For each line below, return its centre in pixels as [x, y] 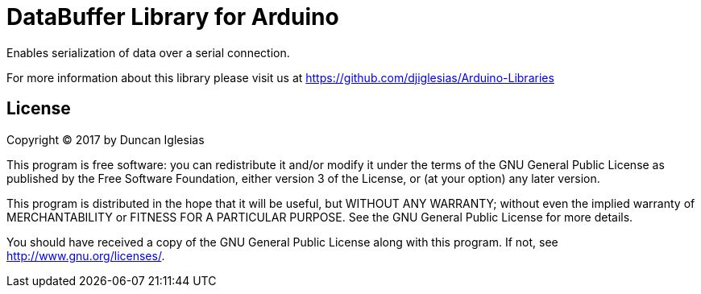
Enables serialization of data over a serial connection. [148, 52]
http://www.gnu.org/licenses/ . [86, 255]
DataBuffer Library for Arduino [173, 17]
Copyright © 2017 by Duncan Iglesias [106, 139]
